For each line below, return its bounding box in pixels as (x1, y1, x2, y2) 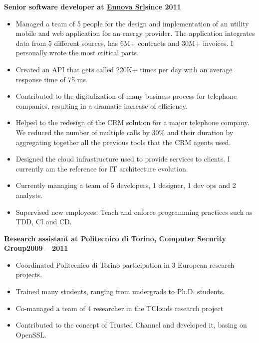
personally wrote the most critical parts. (15, 47, 139, 58)
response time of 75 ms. (15, 74, 88, 84)
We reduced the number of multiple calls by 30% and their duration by (15, 127, 234, 137)
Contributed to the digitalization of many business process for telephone (15, 91, 237, 101)
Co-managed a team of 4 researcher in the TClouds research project (15, 303, 224, 313)
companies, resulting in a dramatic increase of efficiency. (15, 100, 188, 111)
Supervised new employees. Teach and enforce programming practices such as (15, 206, 253, 217)
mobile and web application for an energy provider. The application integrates (15, 28, 255, 38)
